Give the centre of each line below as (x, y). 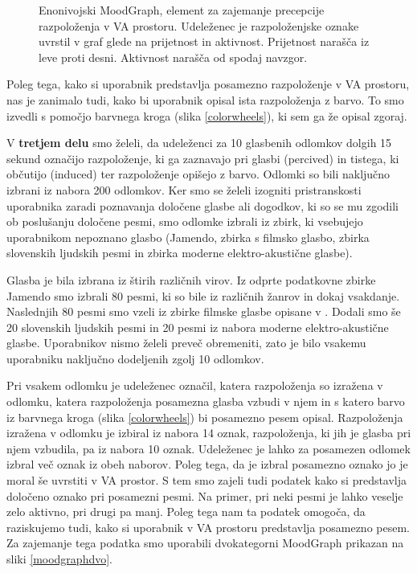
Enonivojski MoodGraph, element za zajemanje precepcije (182, 10)
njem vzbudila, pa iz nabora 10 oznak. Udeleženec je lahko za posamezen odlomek (208, 448)
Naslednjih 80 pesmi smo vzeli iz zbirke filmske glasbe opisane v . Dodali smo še (204, 311)
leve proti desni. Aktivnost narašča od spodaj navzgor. (173, 57)
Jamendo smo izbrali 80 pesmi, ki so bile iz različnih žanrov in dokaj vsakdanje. (203, 295)
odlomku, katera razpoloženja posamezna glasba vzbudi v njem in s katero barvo (206, 401)
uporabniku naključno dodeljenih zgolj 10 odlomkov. (135, 358)
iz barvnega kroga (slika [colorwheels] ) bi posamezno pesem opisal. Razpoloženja (205, 417)
